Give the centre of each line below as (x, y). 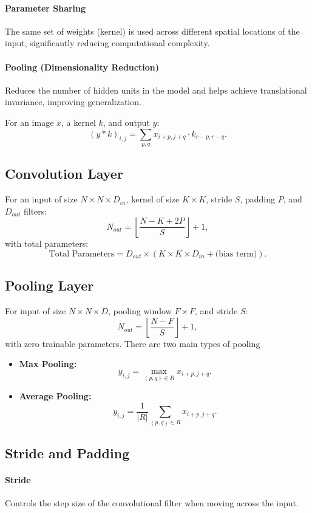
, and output (126, 122)
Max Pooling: (48, 364)
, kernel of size (153, 199)
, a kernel (79, 122)
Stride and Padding (67, 453)
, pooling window (140, 311)
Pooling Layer (49, 285)
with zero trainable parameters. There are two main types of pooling (133, 343)
